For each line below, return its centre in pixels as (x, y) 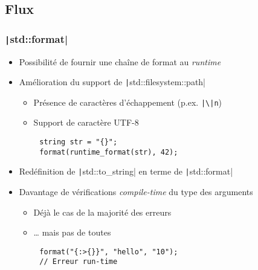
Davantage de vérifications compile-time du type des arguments (136, 192)
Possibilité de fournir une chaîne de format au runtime (120, 61)
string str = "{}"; (79, 142)
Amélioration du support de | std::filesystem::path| (112, 82)
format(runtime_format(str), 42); (109, 152)
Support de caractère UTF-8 (86, 122)
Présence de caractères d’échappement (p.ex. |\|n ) (127, 102)
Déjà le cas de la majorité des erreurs (102, 212)
